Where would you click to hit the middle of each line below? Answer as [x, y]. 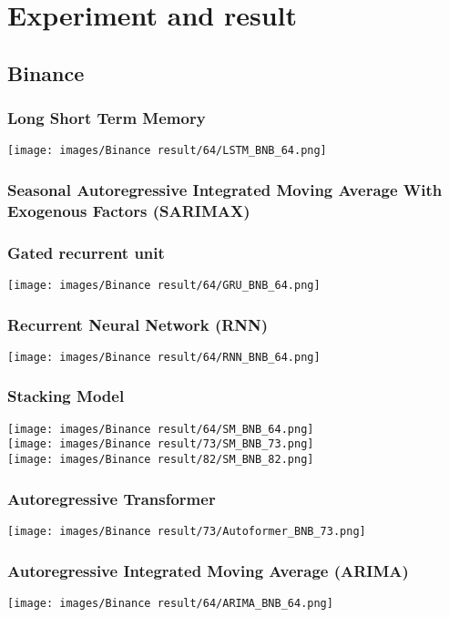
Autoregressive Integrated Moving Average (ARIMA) [208, 570]
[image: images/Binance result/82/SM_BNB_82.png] [161, 460]
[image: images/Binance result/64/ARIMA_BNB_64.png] [170, 603]
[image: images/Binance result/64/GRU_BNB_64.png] [164, 286]
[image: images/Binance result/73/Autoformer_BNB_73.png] [187, 531]
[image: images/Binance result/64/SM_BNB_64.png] [161, 429]
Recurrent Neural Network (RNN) [138, 324]
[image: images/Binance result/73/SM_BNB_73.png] [161, 444]
